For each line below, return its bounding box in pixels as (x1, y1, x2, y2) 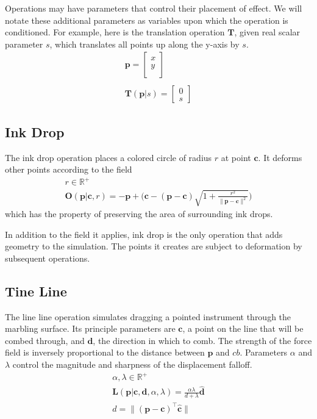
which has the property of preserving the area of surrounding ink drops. (5, 207, 273, 220)
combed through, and (5, 334, 85, 346)
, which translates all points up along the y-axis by (49, 37, 240, 50)
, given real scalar (234, 26, 301, 38)
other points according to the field (5, 163, 132, 176)
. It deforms (258, 151, 302, 163)
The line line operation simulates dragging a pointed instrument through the (5, 310, 291, 323)
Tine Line (5, 281, 67, 300)
